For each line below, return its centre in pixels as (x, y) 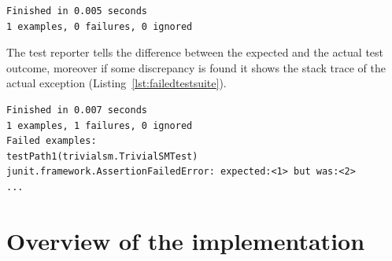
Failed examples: (52, 141)
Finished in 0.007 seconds (77, 110)
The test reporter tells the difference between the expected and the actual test (195, 52)
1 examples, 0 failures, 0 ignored (100, 26)
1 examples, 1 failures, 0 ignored (100, 125)
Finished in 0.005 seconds (77, 11)
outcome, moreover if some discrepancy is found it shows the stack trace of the (196, 67)
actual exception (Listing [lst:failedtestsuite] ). (116, 83)
